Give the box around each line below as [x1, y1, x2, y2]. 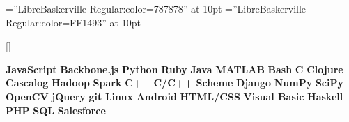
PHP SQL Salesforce [6, 102, 106, 117]
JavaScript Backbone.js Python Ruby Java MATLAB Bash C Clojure [6, 61, 343, 76]
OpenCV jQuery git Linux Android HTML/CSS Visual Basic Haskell [6, 89, 343, 103]
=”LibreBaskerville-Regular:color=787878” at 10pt [6, 1, 222, 15]
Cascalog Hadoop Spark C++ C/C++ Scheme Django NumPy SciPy [6, 75, 343, 90]
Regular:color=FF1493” [6, 15, 107, 29]
